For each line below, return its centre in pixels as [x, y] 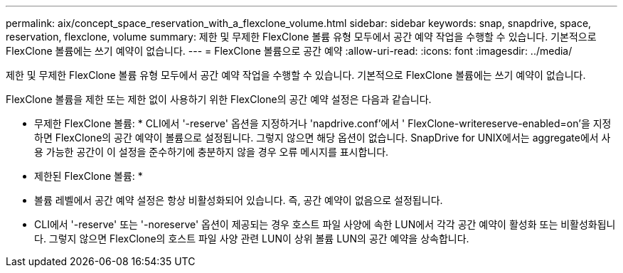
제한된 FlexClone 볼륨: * [89, 176]
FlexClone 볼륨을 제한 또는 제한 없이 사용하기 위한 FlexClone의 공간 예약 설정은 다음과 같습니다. [219, 99]
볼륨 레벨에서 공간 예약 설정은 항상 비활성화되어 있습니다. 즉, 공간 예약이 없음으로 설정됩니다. [239, 200]
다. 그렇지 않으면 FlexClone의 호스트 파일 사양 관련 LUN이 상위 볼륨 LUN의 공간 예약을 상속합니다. [252, 239]
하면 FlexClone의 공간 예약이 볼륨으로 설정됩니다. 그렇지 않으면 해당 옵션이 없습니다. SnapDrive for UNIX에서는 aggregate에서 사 [323, 138]
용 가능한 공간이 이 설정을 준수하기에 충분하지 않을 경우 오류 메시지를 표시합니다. [212, 152]
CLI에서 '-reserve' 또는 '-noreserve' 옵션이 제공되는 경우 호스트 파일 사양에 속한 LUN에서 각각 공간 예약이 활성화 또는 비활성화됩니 [325, 224]
